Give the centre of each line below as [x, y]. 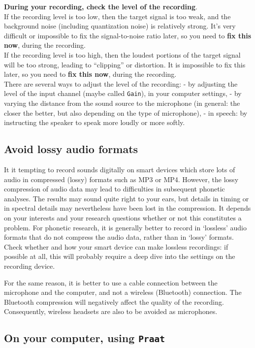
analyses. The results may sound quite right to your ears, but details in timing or [127, 198]
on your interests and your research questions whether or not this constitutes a [123, 217]
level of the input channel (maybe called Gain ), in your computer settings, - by [123, 93]
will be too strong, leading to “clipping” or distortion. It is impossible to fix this [125, 64]
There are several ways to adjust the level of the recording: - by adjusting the [121, 83]
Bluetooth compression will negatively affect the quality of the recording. [114, 301]
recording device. [30, 266]
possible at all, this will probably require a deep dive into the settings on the [120, 256]
